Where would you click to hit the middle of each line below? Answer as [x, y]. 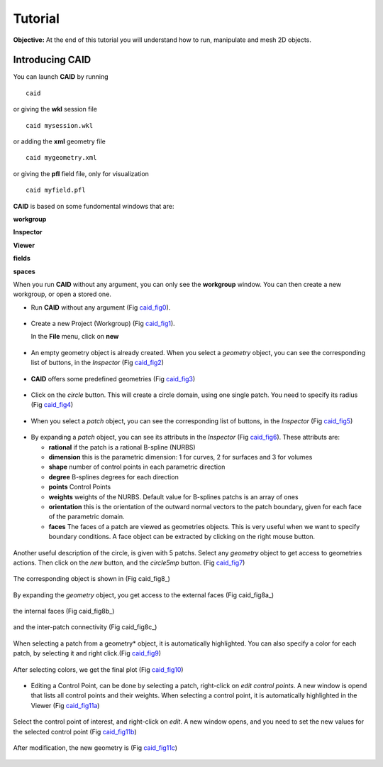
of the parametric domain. [87, 517]
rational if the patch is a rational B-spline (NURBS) [122, 447]
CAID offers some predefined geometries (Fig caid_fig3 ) [113, 379]
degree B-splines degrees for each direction [113, 477]
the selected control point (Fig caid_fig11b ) [75, 731]
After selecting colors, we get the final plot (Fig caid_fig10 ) [98, 669]
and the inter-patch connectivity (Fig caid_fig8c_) [85, 627]
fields [22, 259]
